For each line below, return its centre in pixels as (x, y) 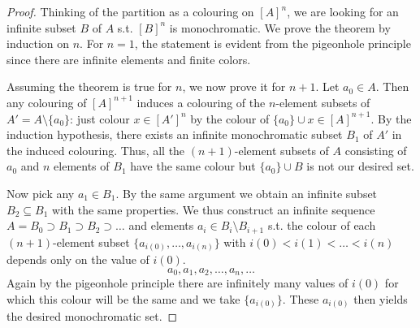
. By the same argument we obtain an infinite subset (247, 193)
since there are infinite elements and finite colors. (129, 59)
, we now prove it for (234, 86)
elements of (82, 166)
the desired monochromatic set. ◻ (92, 316)
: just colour (100, 118)
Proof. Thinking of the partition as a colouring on (130, 11)
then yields (381, 298)
